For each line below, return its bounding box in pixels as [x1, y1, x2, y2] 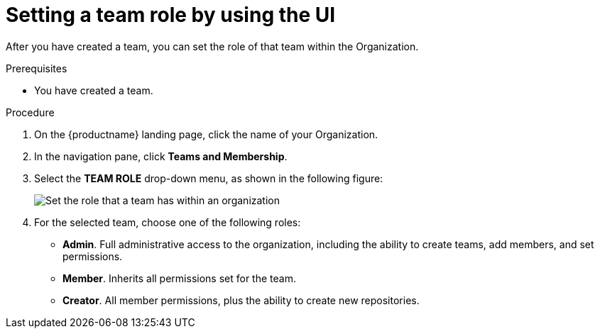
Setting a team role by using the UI [6, 3, 336, 27]
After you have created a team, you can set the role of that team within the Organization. [6, 40, 419, 52]
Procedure [6, 106, 55, 118]
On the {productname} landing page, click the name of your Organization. [34, 128, 378, 140]
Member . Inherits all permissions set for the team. [62, 272, 296, 284]
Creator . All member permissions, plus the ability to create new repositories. [62, 294, 420, 306]
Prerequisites [6, 62, 67, 74]
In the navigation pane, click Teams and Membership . [34, 150, 288, 162]
